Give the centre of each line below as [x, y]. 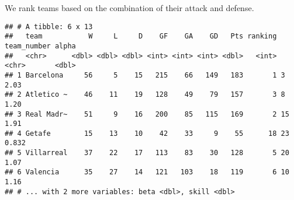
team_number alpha [40, 46]
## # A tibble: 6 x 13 [49, 27]
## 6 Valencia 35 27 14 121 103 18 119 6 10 [147, 172]
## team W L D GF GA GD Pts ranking [141, 36]
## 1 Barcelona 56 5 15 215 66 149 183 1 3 [145, 75]
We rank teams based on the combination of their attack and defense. [129, 8]
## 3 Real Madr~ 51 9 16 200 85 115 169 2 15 [147, 114]
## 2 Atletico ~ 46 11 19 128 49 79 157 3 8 [145, 95]
